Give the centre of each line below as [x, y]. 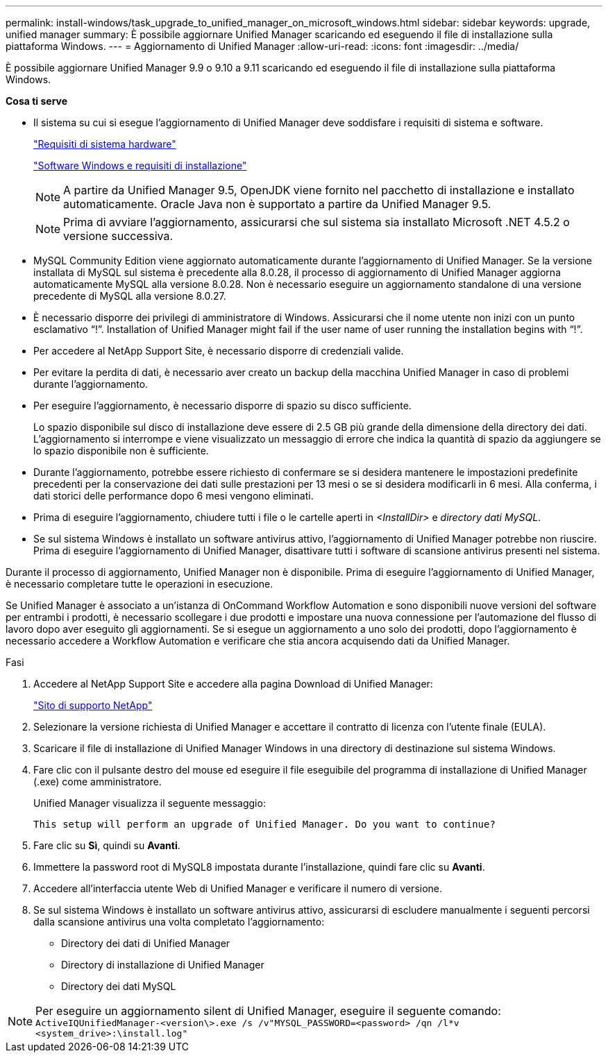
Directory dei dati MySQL [119, 986]
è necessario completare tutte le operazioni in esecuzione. [140, 584]
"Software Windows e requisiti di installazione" [140, 165]
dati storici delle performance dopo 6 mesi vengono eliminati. [174, 496]
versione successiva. [118, 236]
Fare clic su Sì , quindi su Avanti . [107, 845]
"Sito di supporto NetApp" [93, 705]
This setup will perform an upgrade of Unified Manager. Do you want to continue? [264, 824]
